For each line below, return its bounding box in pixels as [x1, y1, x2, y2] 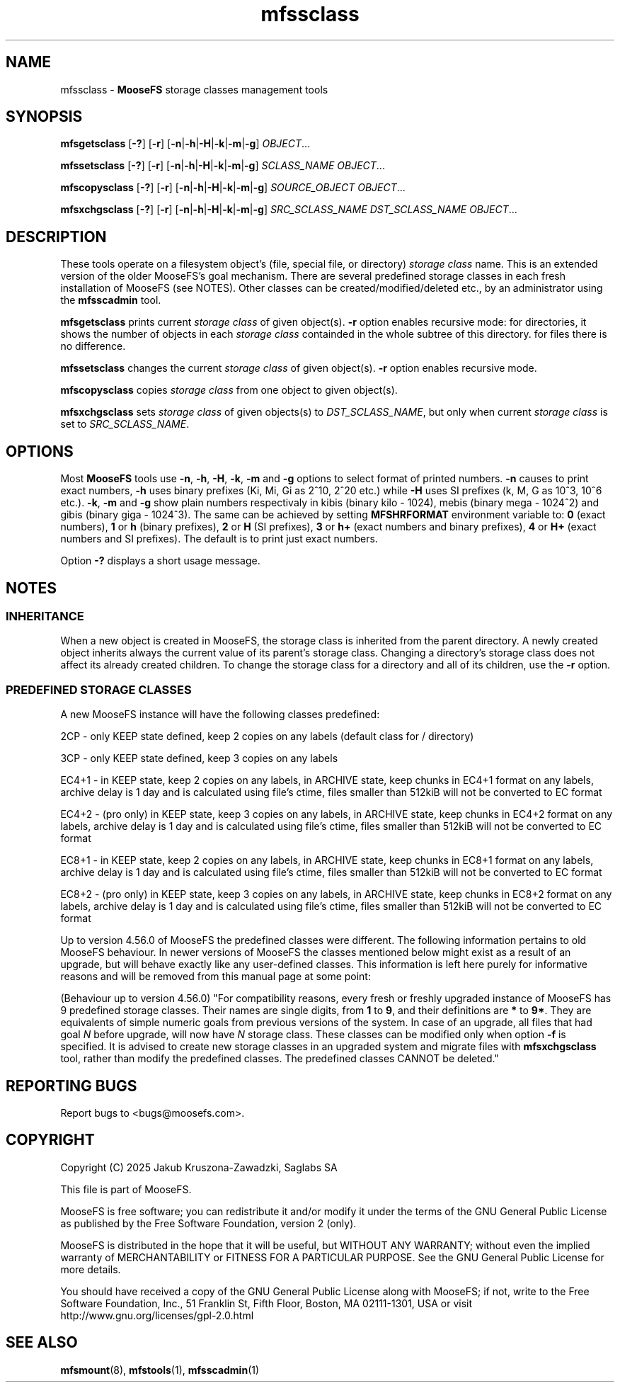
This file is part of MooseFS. [60, 1183, 192, 1195]
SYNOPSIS [6, 108, 83, 126]
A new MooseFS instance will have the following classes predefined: [60, 708, 380, 721]
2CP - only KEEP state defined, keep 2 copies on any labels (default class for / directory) [60, 730, 474, 743]
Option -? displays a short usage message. [60, 554, 260, 567]
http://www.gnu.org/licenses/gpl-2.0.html [60, 1309, 254, 1321]
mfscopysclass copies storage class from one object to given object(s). [60, 384, 398, 397]
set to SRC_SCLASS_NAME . [60, 418, 190, 431]
